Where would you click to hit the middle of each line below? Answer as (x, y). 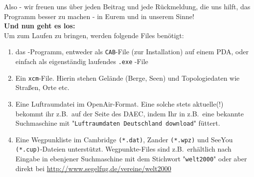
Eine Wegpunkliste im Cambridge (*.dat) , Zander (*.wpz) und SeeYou (124, 139)
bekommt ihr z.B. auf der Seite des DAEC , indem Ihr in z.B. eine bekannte (129, 113)
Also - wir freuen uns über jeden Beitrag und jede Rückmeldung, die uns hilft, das (127, 6)
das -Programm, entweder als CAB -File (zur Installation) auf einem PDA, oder (132, 52)
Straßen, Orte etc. (42, 87)
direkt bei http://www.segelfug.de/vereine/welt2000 (93, 168)
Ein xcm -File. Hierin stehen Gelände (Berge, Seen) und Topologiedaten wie (127, 77)
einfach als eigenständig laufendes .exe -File (82, 61)
